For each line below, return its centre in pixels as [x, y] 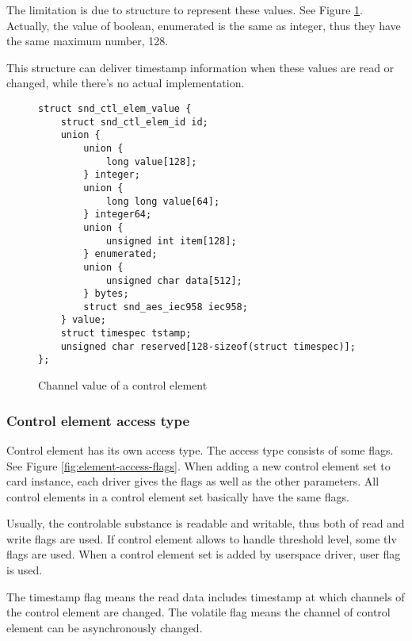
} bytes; [106, 294]
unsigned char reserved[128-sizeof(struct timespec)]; [208, 346]
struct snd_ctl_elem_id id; [134, 122]
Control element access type [98, 420]
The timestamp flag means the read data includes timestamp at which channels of [206, 596]
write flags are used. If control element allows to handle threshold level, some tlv [202, 538]
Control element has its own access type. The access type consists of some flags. [200, 449]
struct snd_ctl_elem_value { [115, 108]
